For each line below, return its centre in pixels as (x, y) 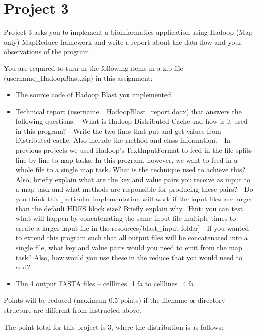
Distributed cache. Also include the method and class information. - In (123, 140)
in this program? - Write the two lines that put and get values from (118, 130)
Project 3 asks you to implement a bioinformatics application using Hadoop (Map (128, 32)
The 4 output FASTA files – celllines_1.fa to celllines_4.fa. (105, 283)
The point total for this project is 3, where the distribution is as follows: (114, 326)
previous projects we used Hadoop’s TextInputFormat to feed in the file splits (134, 150)
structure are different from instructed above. (73, 309)
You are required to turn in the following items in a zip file (94, 68)
